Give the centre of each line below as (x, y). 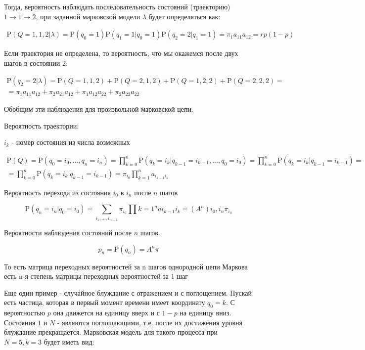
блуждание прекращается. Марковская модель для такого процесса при (111, 332)
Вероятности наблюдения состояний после (68, 233)
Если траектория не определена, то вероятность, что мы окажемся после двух (121, 53)
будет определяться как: (184, 16)
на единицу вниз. (205, 313)
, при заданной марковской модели (88, 16)
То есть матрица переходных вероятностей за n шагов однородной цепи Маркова (126, 266)
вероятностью (25, 313)
